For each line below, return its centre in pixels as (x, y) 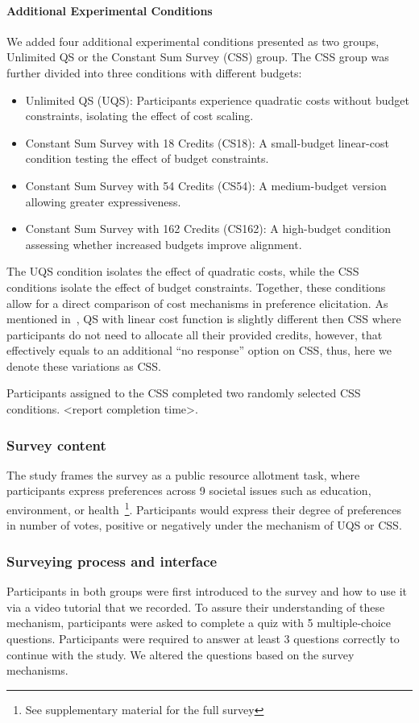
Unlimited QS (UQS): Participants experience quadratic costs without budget (217, 100)
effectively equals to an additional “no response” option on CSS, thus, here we (199, 350)
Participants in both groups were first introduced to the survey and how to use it (207, 591)
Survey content (56, 445)
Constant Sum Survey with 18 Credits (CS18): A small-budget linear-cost (207, 142)
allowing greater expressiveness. (103, 201)
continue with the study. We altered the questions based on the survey (180, 654)
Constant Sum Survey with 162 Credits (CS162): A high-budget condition (208, 229)
